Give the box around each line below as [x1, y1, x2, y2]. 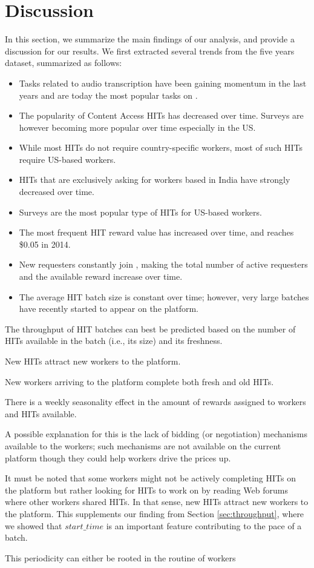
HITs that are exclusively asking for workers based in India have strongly [19, 173, 290, 186]
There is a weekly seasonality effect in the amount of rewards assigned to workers [5, 395, 306, 408]
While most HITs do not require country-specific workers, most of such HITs [19, 141, 303, 154]
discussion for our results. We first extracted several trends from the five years [5, 44, 295, 57]
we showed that [5, 519, 62, 532]
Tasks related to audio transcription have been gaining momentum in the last [19, 76, 307, 89]
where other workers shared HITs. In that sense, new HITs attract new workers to [5, 495, 309, 508]
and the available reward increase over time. [19, 270, 183, 283]
